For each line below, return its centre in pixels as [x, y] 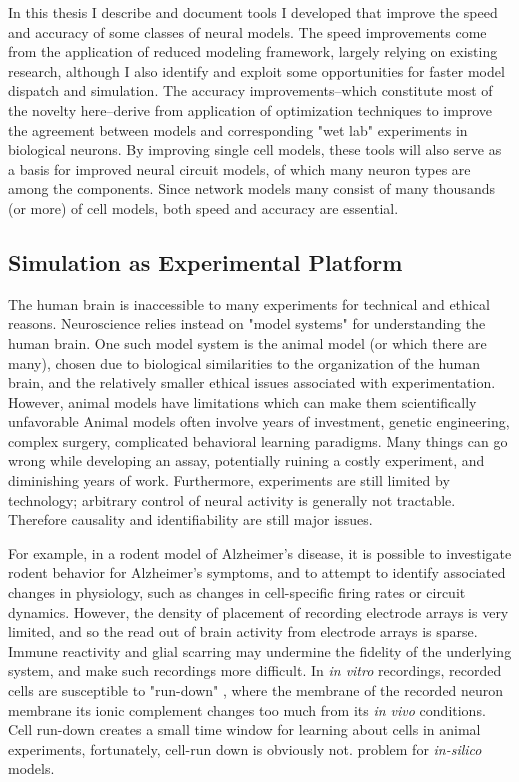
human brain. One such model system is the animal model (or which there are [247, 342]
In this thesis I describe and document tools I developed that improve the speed [253, 12]
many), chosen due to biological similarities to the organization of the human [244, 362]
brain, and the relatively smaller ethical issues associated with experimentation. [252, 382]
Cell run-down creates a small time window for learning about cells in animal [244, 729]
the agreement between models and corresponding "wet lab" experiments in [238, 129]
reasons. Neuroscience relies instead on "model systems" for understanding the [247, 323]
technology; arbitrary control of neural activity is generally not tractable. [232, 499]
